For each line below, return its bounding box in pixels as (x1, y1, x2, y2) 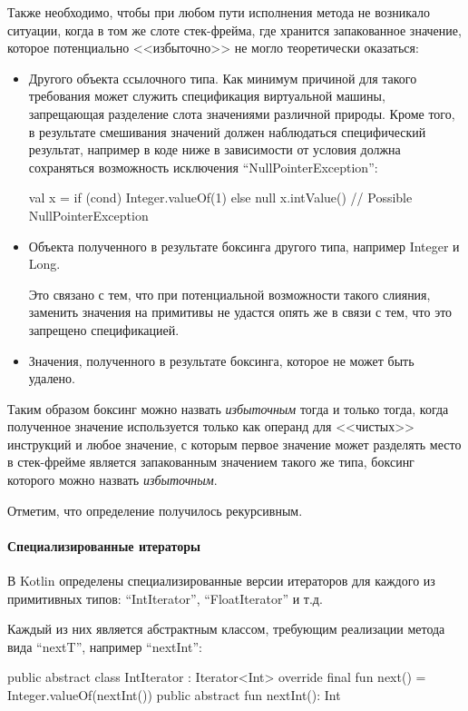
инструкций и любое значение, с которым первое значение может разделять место (7, 434, 462, 453)
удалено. (28, 369, 75, 388)
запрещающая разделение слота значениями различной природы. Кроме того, (28, 104, 455, 123)
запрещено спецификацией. (28, 320, 180, 339)
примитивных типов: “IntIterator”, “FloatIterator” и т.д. (7, 588, 323, 607)
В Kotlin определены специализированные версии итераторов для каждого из (7, 571, 435, 590)
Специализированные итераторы (7, 536, 200, 555)
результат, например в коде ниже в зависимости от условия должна (28, 140, 401, 159)
